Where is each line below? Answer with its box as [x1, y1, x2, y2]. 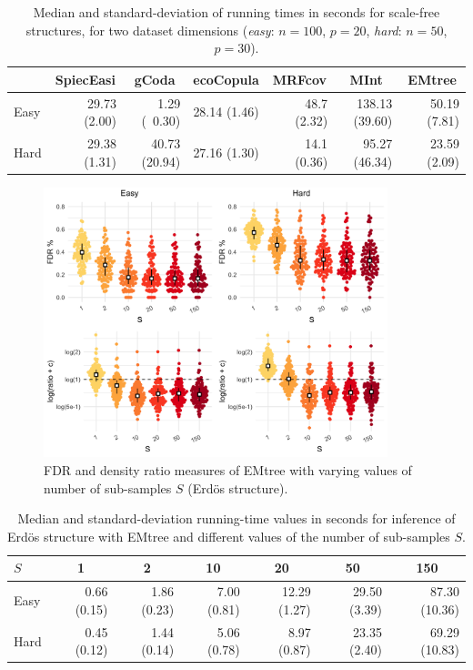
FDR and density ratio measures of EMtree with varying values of [44, 461, 412, 480]
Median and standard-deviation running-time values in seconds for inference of [17, 509, 456, 528]
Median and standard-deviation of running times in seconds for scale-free [33, 3, 440, 21]
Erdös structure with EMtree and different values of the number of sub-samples [7, 526, 450, 545]
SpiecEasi [55, 69, 116, 88]
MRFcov [272, 69, 327, 88]
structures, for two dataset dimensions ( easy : [25, 20, 275, 39]
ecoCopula [193, 69, 259, 88]
